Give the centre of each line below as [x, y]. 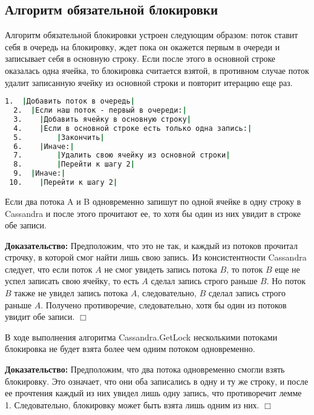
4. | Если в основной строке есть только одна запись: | [133, 128]
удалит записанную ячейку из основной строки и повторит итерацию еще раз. [149, 82]
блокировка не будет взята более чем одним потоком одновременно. [130, 349]
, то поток [245, 269]
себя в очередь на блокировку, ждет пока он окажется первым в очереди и [142, 46]
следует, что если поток [49, 269]
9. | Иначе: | [40, 174]
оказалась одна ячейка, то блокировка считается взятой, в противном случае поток [157, 70]
